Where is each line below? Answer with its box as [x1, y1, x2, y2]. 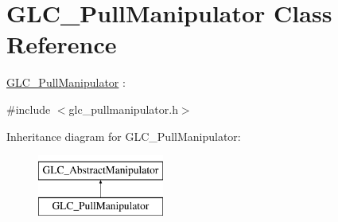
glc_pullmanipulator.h [68, 100, 178, 117]
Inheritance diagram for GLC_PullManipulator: [6, 127, 241, 144]
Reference [6, 28, 117, 60]
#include [6, 100, 51, 117]
